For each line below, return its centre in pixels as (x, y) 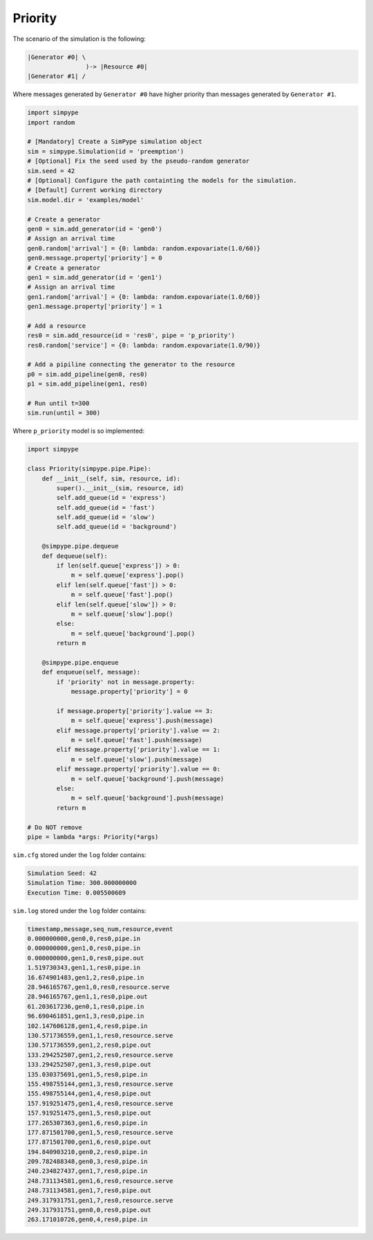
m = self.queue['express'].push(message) (142, 721)
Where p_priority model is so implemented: (79, 431)
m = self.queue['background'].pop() (133, 633)
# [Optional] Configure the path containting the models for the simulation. (162, 181)
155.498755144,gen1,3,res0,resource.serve (100, 1084)
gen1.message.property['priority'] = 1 (95, 307)
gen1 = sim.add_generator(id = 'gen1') (95, 277)
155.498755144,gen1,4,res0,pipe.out (89, 1094)
